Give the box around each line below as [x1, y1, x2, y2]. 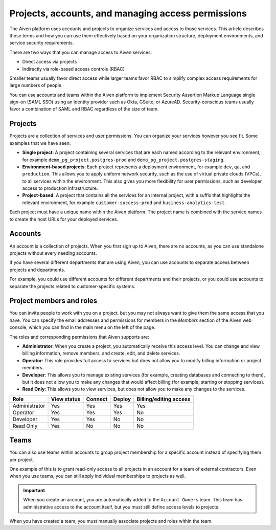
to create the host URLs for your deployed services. [9, 216, 119, 222]
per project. [9, 456, 34, 462]
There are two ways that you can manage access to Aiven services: [9, 49, 152, 55]
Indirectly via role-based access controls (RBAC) [22, 65, 125, 72]
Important [23, 487, 45, 493]
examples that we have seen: [9, 140, 71, 146]
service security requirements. [9, 40, 74, 46]
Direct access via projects [22, 59, 77, 65]
